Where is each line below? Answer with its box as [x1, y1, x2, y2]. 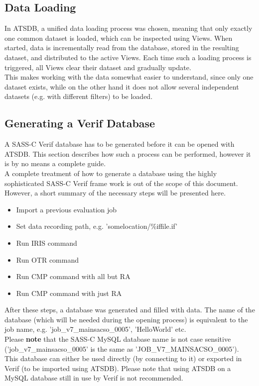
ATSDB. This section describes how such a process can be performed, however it [4, 148, 251, 159]
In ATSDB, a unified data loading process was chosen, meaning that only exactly [4, 23, 253, 33]
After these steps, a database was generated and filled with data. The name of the [4, 304, 255, 315]
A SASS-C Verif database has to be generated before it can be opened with [4, 139, 235, 149]
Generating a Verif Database [4, 115, 155, 131]
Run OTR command [16, 254, 79, 265]
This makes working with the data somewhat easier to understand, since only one [4, 72, 254, 82]
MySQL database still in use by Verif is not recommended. [4, 373, 183, 383]
